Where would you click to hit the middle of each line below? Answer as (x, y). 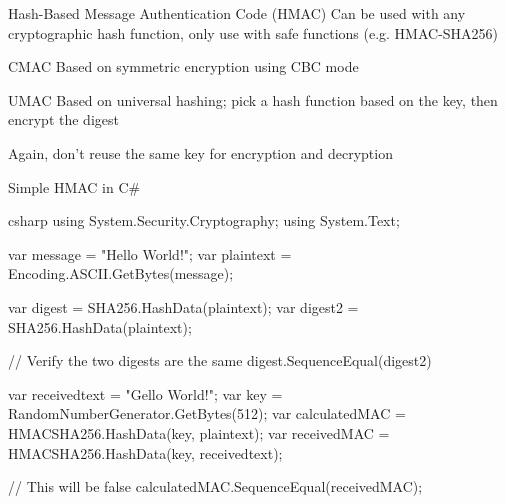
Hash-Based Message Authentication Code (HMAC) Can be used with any (237, 13)
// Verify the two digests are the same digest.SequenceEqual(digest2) (220, 360)
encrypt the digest (63, 119)
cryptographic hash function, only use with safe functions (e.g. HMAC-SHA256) (253, 32)
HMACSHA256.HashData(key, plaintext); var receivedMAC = (199, 432)
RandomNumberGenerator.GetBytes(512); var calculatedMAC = (207, 413)
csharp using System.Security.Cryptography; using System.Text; (204, 220)
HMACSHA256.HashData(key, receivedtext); (145, 452)
